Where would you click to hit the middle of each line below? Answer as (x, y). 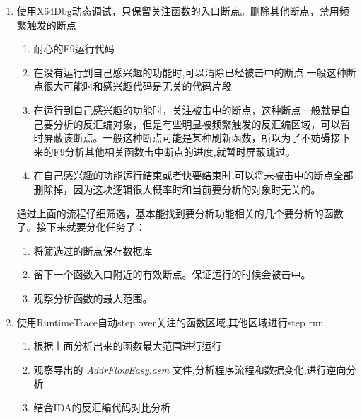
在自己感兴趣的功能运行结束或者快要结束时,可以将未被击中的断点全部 (193, 175)
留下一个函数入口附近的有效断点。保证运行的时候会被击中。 (172, 274)
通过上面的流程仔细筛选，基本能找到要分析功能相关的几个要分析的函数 (180, 213)
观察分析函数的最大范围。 (93, 298)
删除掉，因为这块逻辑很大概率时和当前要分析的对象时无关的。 (177, 189)
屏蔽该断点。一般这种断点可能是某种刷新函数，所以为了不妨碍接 (192, 138)
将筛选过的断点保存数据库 (93, 250)
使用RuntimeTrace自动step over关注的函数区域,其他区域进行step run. (171, 322)
